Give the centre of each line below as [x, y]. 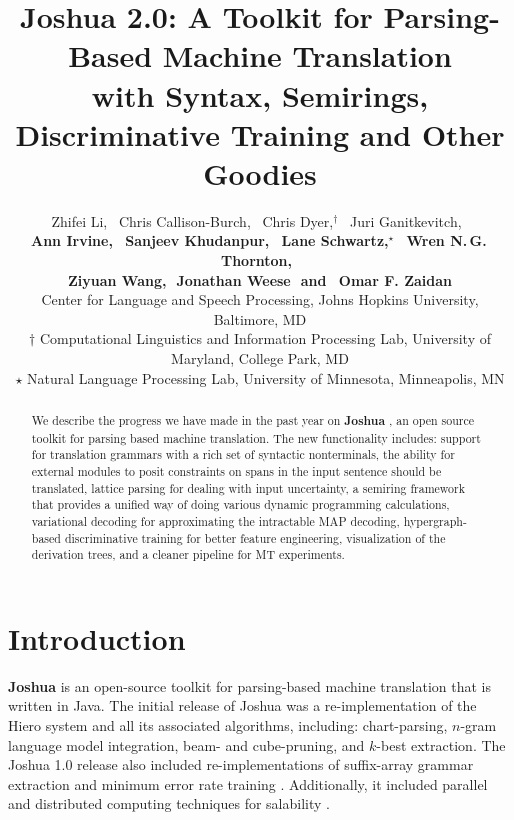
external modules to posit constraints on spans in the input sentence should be [236, 470]
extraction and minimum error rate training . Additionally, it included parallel [248, 783]
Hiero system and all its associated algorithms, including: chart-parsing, [228, 725]
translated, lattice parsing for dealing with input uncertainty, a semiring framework [248, 487]
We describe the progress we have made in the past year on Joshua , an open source [252, 421]
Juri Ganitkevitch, [405, 220]
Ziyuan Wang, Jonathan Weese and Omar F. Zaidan [260, 279]
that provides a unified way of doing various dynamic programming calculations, [240, 504]
